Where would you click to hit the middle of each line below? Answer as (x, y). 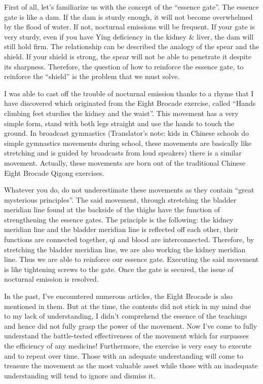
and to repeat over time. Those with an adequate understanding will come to (124, 355)
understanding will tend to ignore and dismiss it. (80, 375)
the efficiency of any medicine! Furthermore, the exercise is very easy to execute (128, 345)
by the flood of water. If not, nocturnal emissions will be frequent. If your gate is (129, 27)
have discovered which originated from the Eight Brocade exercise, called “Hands (130, 103)
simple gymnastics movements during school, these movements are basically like (128, 143)
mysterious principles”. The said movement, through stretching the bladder (120, 199)
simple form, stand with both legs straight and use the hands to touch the (119, 123)
